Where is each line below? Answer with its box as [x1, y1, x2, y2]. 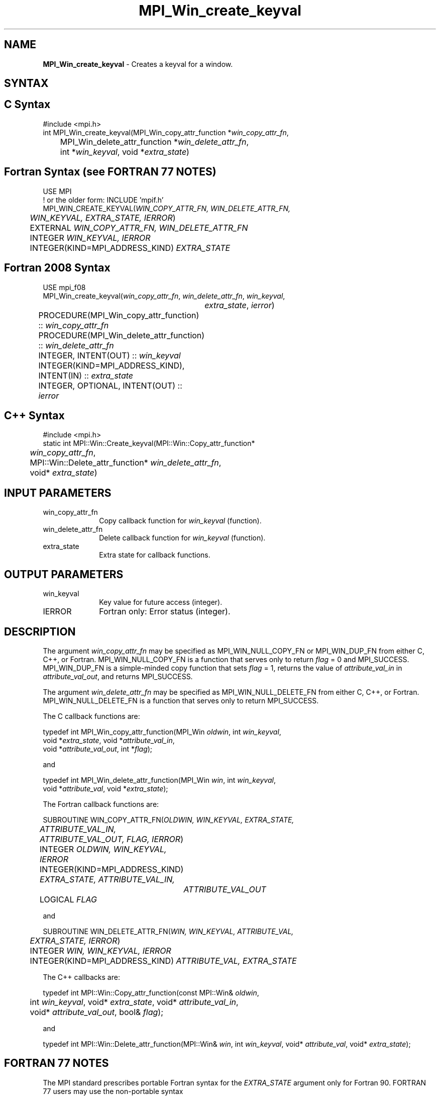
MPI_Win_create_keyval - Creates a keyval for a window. [43, 59, 233, 68]
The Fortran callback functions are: [43, 799, 159, 808]
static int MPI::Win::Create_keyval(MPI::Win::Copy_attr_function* [43, 439, 255, 448]
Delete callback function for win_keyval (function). [99, 533, 266, 542]
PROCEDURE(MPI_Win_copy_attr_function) [38, 310, 199, 320]
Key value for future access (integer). [99, 598, 223, 607]
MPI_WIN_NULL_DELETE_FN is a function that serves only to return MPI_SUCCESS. [43, 696, 319, 705]
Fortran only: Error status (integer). [99, 606, 231, 617]
